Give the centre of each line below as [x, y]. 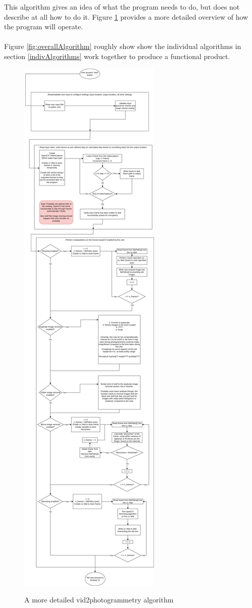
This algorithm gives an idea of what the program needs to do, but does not [122, 7]
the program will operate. [44, 27]
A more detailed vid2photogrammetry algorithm [99, 600]
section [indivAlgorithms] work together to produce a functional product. [117, 56]
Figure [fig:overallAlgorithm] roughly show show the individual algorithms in [123, 46]
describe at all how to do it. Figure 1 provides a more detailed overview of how [126, 16]
